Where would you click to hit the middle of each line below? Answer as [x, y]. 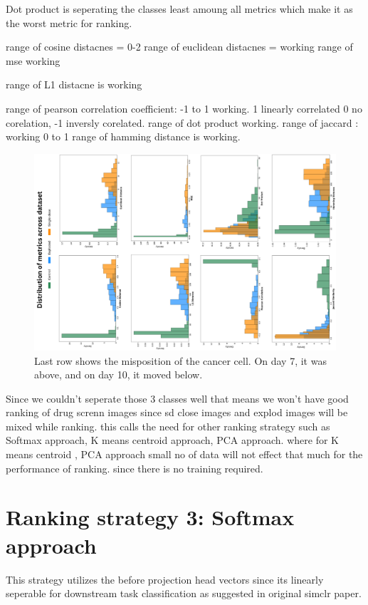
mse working [33, 60]
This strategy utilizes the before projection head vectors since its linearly [165, 579]
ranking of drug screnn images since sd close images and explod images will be [177, 412]
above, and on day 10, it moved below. [119, 374]
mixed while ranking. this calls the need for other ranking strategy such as [168, 426]
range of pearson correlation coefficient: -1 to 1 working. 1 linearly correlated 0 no [184, 108]
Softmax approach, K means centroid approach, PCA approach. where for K [172, 440]
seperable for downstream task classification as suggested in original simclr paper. [184, 593]
